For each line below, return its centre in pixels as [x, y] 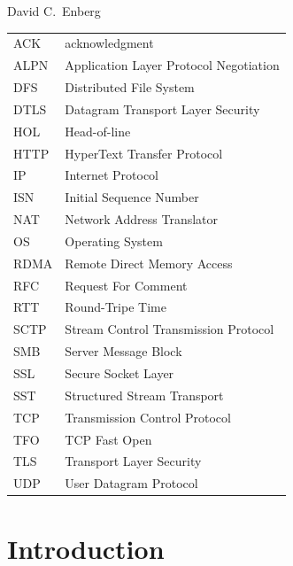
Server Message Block [123, 351]
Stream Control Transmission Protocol [170, 329]
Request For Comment [126, 285]
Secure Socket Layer [120, 373]
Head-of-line [98, 131]
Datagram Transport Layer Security [162, 109]
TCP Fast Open [108, 439]
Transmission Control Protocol [148, 417]
